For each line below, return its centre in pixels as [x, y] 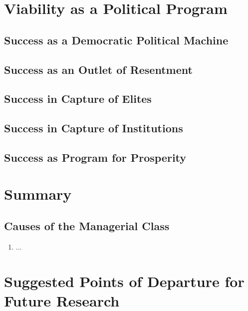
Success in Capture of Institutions [94, 128]
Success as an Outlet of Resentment [98, 69]
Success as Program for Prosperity [95, 157]
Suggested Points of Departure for [124, 281]
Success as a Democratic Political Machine [116, 40]
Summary [38, 194]
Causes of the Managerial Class [87, 226]
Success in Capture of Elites [78, 99]
